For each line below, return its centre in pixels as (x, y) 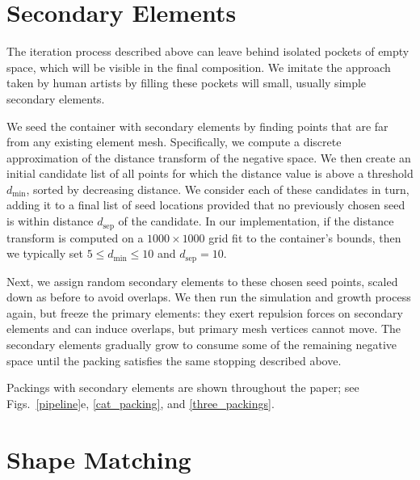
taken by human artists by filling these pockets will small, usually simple (187, 83)
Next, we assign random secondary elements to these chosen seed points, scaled (202, 281)
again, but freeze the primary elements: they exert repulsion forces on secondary (205, 312)
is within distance (50, 221)
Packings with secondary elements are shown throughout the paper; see (183, 387)
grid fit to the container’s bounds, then (305, 237)
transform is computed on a (75, 237)
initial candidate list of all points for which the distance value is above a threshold (210, 173)
